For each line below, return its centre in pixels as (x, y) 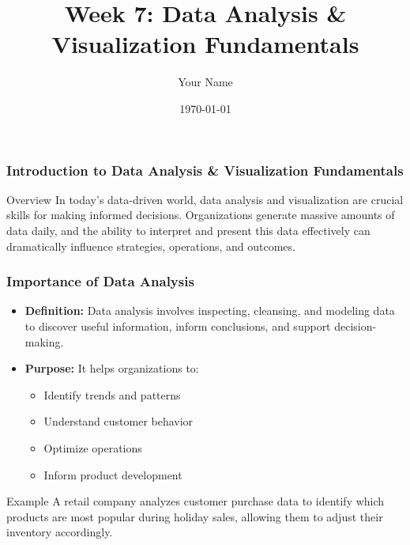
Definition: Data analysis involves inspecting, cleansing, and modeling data (210, 310)
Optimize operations (93, 447)
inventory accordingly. (60, 532)
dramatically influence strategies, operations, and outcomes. (151, 246)
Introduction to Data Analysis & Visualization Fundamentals (205, 170)
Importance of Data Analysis (100, 281)
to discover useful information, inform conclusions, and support (178, 325)
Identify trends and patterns (112, 394)
